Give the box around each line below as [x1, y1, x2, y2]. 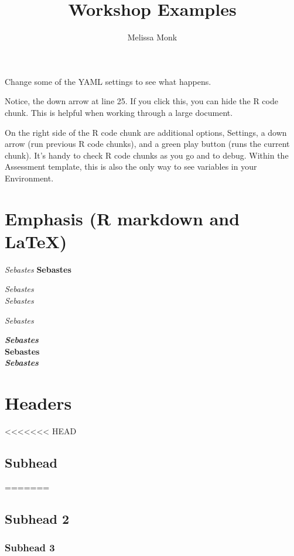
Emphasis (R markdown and [5, 206, 240, 230]
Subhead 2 [5, 509, 70, 527]
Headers [5, 391, 72, 415]
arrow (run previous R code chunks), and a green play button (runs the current [5, 138, 290, 150]
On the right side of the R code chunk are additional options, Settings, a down [5, 126, 287, 138]
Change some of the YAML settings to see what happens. [5, 75, 211, 87]
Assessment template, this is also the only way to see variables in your [5, 160, 257, 173]
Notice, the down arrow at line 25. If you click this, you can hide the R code [5, 95, 278, 107]
